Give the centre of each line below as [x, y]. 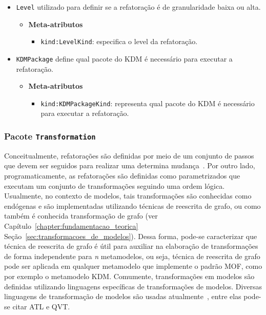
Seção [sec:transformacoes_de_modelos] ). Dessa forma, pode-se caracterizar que [131, 236]
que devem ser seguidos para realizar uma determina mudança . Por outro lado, [130, 165]
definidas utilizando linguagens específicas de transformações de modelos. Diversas [133, 286]
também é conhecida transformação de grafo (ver [81, 216]
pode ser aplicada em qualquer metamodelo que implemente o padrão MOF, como [133, 266]
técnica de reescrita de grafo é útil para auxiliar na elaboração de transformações [131, 246]
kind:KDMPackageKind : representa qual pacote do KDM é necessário [148, 103]
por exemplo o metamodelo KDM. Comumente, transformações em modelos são [129, 276]
